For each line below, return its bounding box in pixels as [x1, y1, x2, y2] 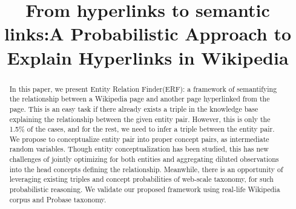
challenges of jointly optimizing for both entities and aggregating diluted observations [9, 154, 279, 164]
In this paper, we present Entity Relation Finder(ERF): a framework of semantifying [9, 83, 277, 94]
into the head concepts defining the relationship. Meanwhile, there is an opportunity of [9, 164, 283, 174]
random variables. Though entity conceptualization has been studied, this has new [9, 144, 269, 154]
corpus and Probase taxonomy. [9, 194, 107, 204]
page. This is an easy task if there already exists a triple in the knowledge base [9, 103, 258, 114]
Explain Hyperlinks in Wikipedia [7, 45, 289, 69]
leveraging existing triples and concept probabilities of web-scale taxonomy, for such [9, 174, 274, 184]
